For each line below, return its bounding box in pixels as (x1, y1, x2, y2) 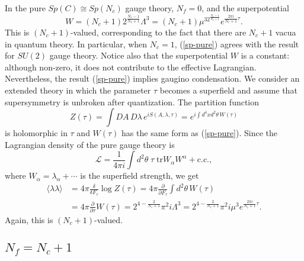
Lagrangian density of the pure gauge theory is (5, 138, 175, 150)
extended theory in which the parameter (5, 83, 151, 96)
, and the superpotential (201, 2, 289, 14)
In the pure (5, 2, 46, 14)
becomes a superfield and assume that (159, 83, 297, 96)
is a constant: (241, 49, 290, 62)
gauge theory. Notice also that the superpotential (49, 49, 228, 62)
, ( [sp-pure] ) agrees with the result (174, 37, 299, 50)
